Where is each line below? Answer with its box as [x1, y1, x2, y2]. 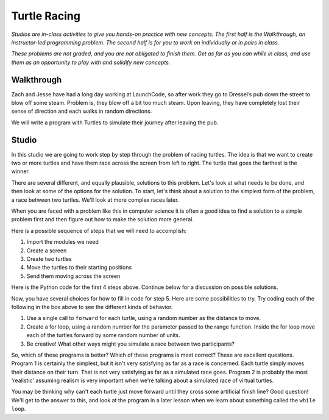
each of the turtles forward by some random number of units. [26, 332, 180, 339]
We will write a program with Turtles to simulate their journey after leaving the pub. [11, 119, 219, 126]
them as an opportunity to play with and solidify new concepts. [11, 59, 171, 66]
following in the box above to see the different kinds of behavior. [11, 303, 173, 310]
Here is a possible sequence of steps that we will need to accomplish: [11, 227, 187, 234]
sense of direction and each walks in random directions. [11, 107, 152, 115]
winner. [11, 168, 30, 175]
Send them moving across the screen [26, 272, 121, 280]
